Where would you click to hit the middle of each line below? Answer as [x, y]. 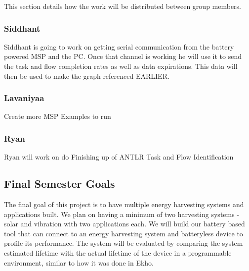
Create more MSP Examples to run [58, 116]
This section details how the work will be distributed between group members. [123, 6]
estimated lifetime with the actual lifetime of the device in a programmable [118, 252]
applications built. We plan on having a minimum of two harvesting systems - [122, 214]
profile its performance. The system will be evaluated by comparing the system [124, 243]
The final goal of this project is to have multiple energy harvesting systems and [124, 204]
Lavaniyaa [24, 98]
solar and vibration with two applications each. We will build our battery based [124, 224]
